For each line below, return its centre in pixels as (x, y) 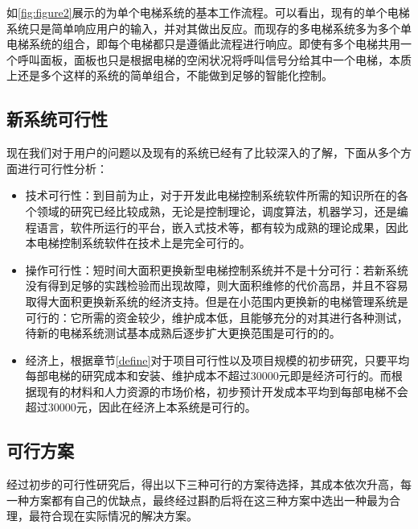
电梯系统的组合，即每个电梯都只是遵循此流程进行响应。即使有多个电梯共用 (203, 44)
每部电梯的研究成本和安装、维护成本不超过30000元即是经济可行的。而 (208, 376)
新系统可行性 (57, 119)
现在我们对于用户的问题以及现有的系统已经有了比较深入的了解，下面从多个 (203, 153)
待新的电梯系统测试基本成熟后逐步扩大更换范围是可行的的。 (183, 333)
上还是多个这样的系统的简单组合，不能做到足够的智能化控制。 (170, 75)
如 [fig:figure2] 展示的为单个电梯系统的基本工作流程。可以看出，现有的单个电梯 (208, 12)
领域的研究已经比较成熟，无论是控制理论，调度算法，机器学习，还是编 (222, 211)
